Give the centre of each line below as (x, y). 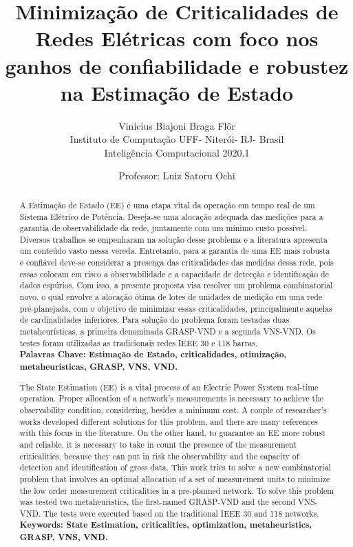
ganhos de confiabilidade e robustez (177, 65)
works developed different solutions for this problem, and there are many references (169, 421)
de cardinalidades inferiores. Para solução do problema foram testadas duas (154, 320)
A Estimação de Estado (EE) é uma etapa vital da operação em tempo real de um (167, 205)
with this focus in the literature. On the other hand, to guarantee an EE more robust (172, 433)
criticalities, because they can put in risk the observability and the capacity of (159, 456)
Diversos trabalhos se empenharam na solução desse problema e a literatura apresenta (173, 239)
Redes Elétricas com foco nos (177, 38)
